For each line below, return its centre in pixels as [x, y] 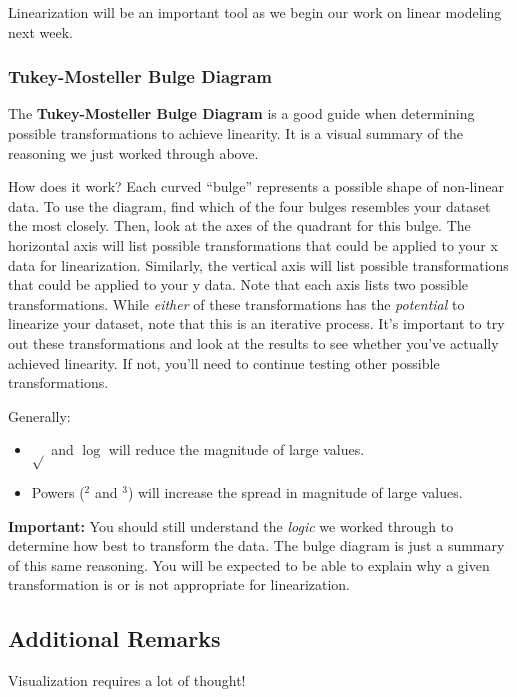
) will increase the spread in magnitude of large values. [295, 492]
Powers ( [58, 492]
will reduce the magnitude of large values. [236, 449]
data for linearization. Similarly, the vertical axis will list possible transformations [258, 264]
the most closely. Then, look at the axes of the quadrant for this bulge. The [239, 225]
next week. [40, 31]
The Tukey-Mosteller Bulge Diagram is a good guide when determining [241, 113]
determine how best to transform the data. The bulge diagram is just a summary [256, 545]
